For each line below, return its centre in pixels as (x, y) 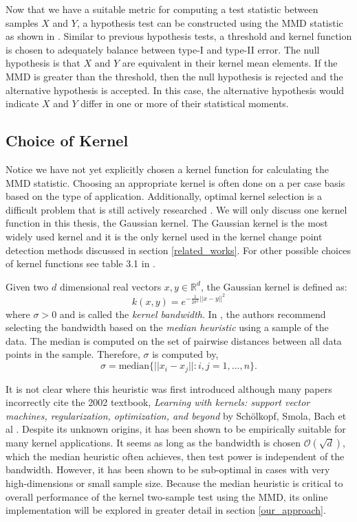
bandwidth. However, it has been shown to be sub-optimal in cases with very (168, 469)
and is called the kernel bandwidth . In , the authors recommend (193, 314)
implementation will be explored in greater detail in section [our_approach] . (166, 510)
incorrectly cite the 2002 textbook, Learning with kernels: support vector (158, 402)
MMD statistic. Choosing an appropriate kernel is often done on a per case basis (175, 182)
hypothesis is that (43, 63)
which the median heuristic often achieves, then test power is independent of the (175, 456)
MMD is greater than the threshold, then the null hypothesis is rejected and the (174, 76)
